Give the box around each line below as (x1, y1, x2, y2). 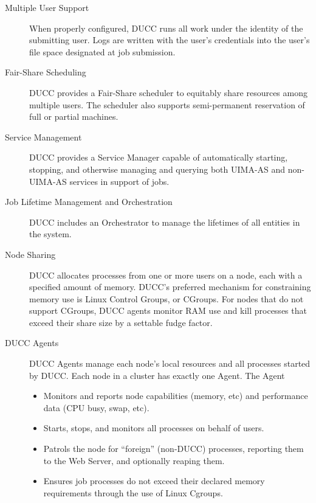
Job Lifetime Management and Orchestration (5, 195, 173, 208)
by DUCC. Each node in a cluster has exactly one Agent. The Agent (29, 369, 285, 381)
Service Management (5, 130, 82, 143)
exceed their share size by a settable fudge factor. (29, 316, 213, 328)
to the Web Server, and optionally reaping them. (43, 454, 225, 467)
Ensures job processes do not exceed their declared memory (43, 474, 265, 487)
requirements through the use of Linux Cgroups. (43, 486, 223, 499)
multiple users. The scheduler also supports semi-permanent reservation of (29, 98, 305, 111)
